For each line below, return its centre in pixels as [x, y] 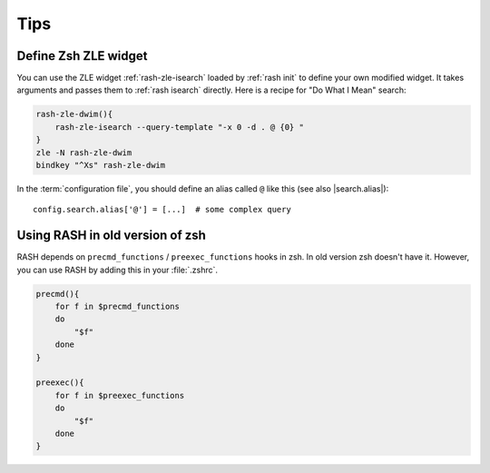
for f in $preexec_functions [120, 395]
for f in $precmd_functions [118, 307]
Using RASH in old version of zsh [111, 236]
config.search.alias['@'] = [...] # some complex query [162, 210]
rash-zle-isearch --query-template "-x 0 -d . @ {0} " [179, 127]
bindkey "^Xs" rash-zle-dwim [101, 165]
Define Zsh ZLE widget [83, 56]
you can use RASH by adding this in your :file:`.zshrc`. [117, 270]
